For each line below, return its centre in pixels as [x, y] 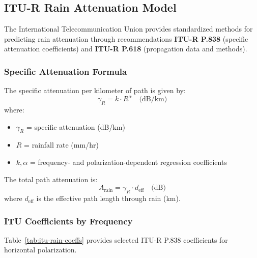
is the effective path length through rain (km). [108, 198]
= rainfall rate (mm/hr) [61, 145]
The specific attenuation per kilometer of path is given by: [95, 90]
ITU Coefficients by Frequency [68, 221]
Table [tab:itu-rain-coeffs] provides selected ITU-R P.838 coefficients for [116, 239]
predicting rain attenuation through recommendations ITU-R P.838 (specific [126, 38]
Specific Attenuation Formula [66, 71]
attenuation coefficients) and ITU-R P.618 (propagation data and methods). [126, 49]
